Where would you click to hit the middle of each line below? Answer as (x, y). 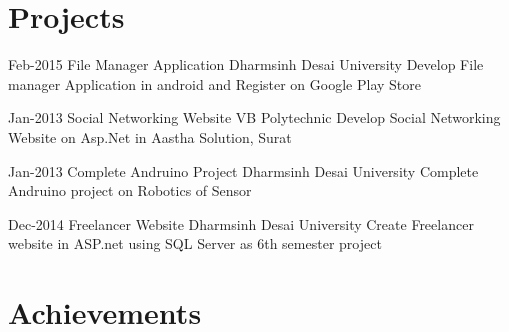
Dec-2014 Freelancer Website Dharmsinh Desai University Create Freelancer (241, 223)
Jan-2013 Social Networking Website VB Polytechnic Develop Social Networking (254, 117)
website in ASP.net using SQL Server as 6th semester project (195, 243)
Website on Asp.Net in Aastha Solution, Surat (150, 136)
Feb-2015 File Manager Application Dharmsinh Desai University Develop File (246, 64)
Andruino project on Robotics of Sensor (130, 190)
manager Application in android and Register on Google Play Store (214, 83)
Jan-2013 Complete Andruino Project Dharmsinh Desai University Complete (243, 170)
